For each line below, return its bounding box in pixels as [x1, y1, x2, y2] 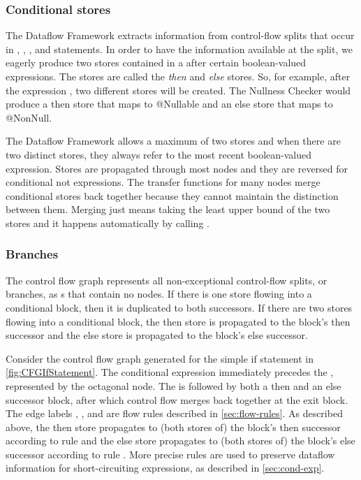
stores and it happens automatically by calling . [6, 215, 209, 230]
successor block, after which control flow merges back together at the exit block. [6, 392, 348, 407]
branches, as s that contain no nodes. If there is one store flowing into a [6, 286, 312, 301]
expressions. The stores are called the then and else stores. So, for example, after [6, 69, 351, 83]
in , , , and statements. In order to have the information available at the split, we [6, 41, 353, 56]
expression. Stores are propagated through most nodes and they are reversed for [6, 161, 348, 175]
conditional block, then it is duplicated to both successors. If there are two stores [6, 300, 353, 314]
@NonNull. [6, 110, 52, 124]
